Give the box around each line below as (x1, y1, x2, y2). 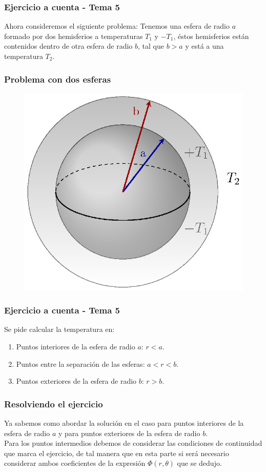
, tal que (138, 41, 164, 51)
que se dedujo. (177, 458, 222, 468)
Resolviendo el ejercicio (4, 397, 103, 410)
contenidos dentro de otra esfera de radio (4, 41, 133, 51)
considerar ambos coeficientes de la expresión (4, 458, 146, 468)
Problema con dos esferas (4, 72, 111, 85)
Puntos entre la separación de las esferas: (16, 358, 145, 369)
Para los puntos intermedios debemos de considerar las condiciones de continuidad (4, 438, 262, 448)
